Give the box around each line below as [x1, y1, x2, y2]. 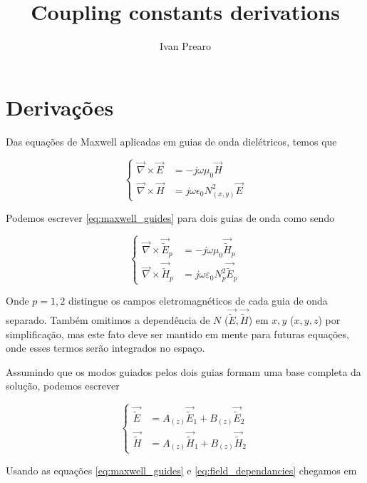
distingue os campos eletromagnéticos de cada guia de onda [68, 293, 328, 308]
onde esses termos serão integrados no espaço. [6, 340, 205, 355]
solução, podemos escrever [6, 378, 120, 393]
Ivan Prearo [160, 39, 211, 54]
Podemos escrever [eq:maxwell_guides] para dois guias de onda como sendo [6, 210, 335, 225]
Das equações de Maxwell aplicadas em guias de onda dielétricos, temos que [6, 133, 337, 148]
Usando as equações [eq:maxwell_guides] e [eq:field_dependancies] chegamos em [6, 462, 357, 477]
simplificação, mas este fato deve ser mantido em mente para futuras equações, [6, 326, 349, 341]
